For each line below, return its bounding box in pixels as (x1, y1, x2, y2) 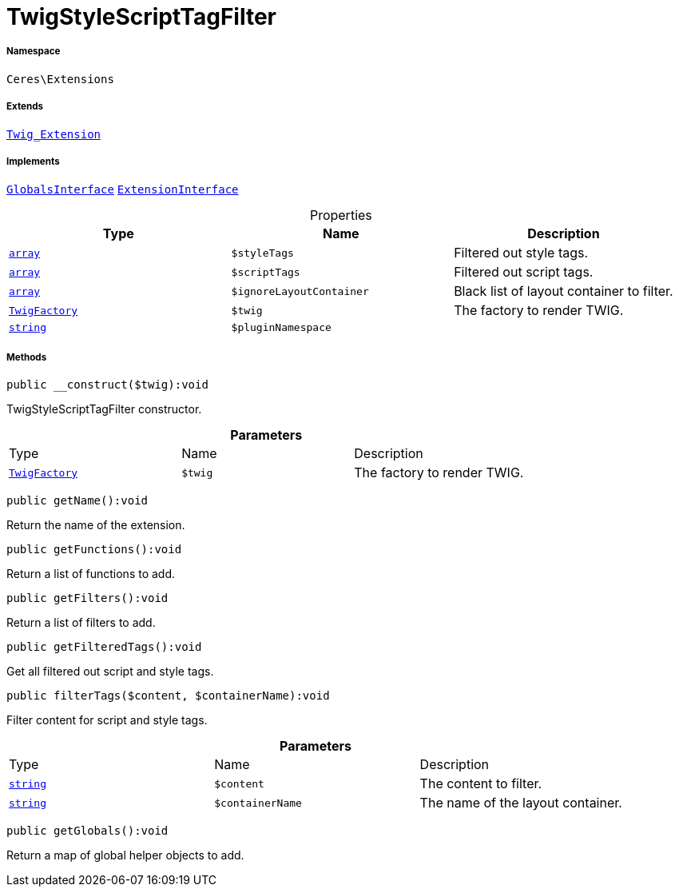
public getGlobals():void (6, 824, 169, 838)
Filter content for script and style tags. (6, 713, 208, 728)
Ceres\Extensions (6, 72, 114, 86)
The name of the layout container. (419, 795, 622, 811)
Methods (6, 351, 47, 363)
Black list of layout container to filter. (454, 283, 673, 300)
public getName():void (6, 494, 149, 508)
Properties (309, 207, 372, 224)
